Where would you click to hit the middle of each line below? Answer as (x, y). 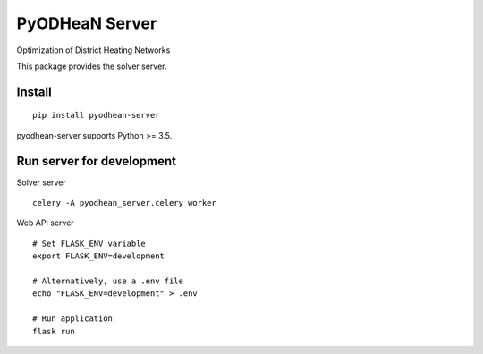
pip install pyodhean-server (96, 115)
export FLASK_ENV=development (99, 256)
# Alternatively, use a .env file (108, 281)
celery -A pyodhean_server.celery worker (124, 203)
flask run (54, 331)
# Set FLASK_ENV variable (89, 243)
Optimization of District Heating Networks (93, 50)
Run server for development (96, 161)
